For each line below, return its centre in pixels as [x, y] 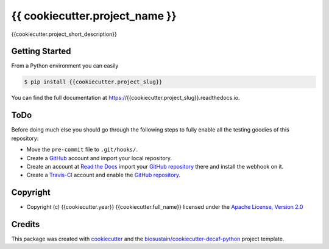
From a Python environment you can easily [65, 66]
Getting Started [41, 51]
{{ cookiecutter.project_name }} [94, 16]
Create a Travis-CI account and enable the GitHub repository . [104, 175]
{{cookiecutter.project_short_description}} [64, 34]
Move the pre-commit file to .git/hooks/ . [82, 150]
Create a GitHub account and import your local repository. [99, 158]
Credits [26, 224]
